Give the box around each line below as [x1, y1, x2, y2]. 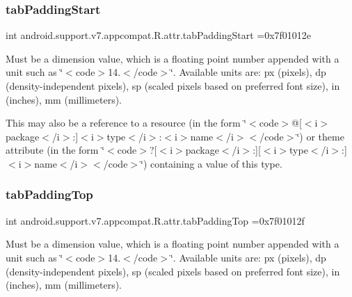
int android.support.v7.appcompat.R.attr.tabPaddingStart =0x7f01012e [6, 28, 312, 42]
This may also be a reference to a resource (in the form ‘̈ [6, 115, 247, 130]
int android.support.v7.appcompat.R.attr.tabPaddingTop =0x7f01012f [6, 213, 305, 227]
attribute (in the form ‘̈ [6, 143, 105, 157]
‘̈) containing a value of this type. [141, 156, 282, 170]
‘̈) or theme [296, 129, 344, 143]
